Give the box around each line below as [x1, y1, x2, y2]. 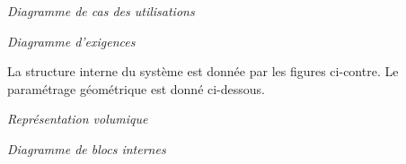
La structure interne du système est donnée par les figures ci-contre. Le [7, 62, 399, 81]
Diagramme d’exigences [7, 31, 136, 50]
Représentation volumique [7, 109, 148, 128]
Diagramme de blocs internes [7, 139, 166, 158]
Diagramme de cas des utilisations [7, 2, 195, 20]
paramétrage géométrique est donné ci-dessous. [7, 79, 265, 98]
